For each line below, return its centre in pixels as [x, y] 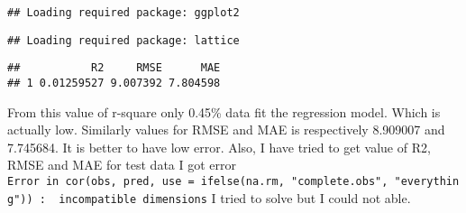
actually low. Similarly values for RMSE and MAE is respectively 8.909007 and [226, 130]
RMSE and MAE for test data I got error [122, 165]
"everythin [427, 181]
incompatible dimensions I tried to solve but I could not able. [235, 197]
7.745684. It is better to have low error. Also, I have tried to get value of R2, [219, 147]
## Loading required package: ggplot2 [123, 13]
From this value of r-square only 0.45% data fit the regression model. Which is [224, 111]
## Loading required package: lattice [123, 40]
